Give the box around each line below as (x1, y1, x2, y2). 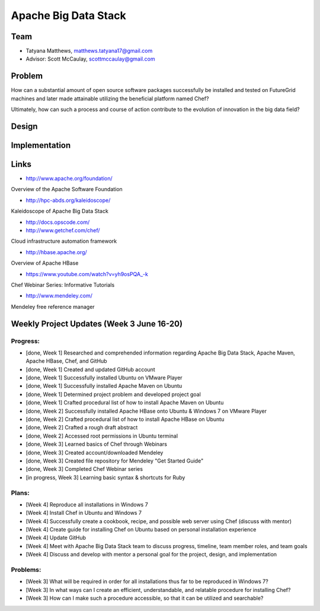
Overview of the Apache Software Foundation (11, 186, 123, 193)
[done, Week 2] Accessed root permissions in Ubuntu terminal (25, 432, 178, 439)
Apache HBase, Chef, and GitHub (25, 357, 107, 365)
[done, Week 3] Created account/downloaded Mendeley (25, 449, 164, 456)
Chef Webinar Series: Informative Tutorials (11, 281, 115, 288)
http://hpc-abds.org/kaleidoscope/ (25, 197, 111, 204)
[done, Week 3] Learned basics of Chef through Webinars (25, 441, 167, 448)
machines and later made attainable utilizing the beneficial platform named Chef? (11, 95, 209, 102)
